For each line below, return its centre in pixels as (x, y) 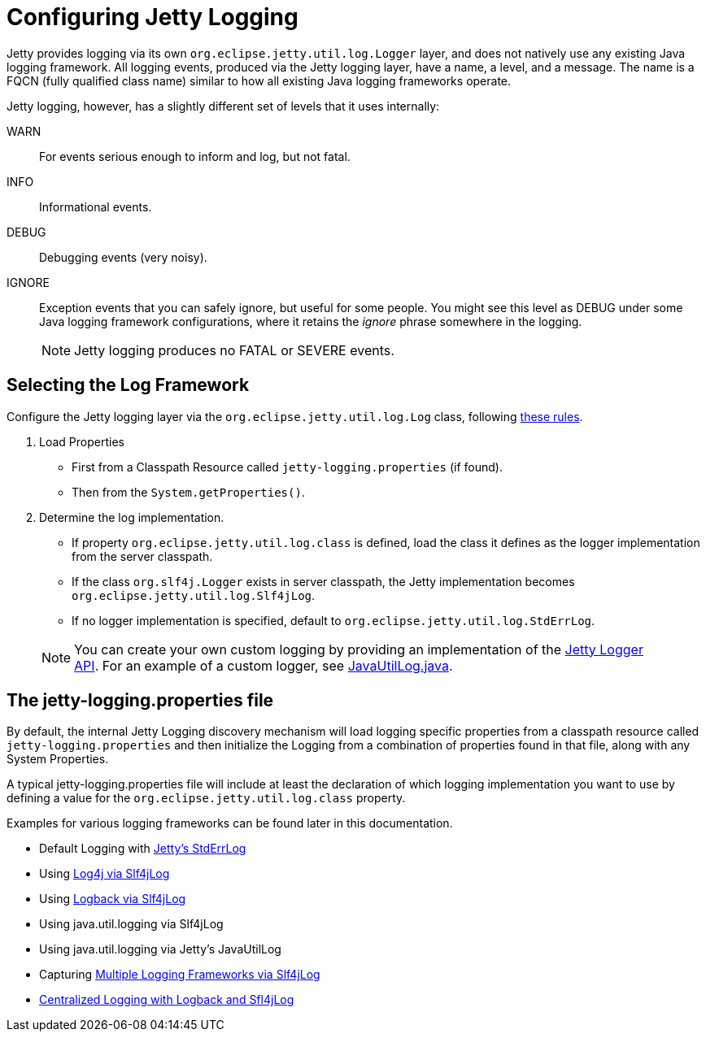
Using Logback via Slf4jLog (113, 899)
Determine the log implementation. (132, 517)
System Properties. (58, 759)
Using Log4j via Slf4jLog (105, 874)
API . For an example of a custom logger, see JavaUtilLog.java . (264, 665)
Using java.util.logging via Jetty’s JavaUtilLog (160, 949)
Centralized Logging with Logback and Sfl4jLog (167, 1000)
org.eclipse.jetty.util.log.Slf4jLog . (194, 595)
